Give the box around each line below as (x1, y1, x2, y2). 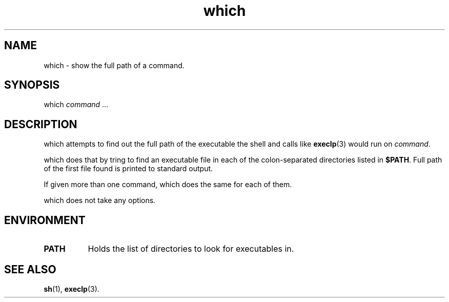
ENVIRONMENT (4, 213, 86, 227)
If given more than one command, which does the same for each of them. (44, 180, 292, 189)
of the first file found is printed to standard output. (44, 164, 213, 173)
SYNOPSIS (4, 78, 60, 92)
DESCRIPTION (4, 117, 77, 131)
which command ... (44, 100, 109, 109)
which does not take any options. (44, 196, 156, 205)
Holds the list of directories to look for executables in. (88, 244, 294, 254)
